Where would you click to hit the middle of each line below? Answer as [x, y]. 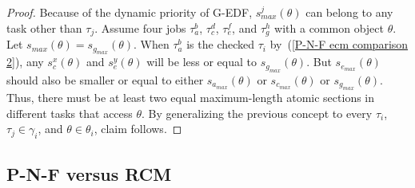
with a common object [329, 27]
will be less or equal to [202, 62]
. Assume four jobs [140, 27]
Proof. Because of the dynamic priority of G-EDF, [130, 12]
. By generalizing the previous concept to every [257, 113]
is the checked [221, 44]
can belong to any [349, 12]
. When [152, 44]
